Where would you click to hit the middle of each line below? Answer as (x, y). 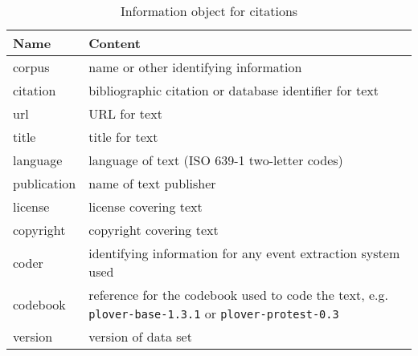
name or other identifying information (195, 67)
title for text (123, 137)
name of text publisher (152, 183)
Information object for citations (209, 11)
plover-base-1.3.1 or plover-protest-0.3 (214, 313)
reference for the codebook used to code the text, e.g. (238, 295)
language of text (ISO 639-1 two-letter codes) (216, 160)
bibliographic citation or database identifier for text (234, 90)
